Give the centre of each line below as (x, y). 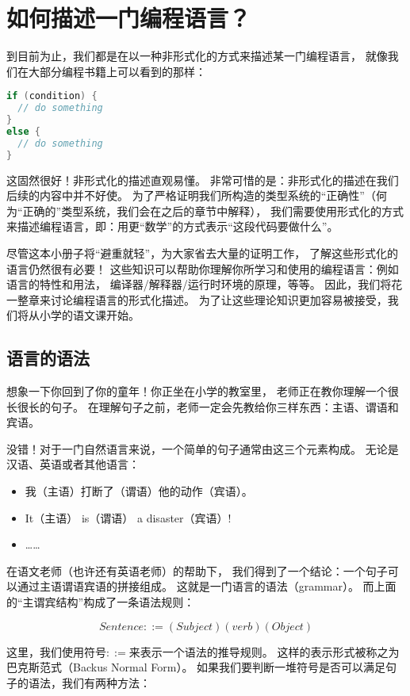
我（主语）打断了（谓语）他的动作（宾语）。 (139, 491)
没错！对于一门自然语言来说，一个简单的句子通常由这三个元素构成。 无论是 (203, 448)
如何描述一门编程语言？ (129, 18)
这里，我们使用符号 (56, 651)
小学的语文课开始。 (89, 315)
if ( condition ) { (52, 96)
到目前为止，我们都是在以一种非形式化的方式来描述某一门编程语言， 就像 (197, 56)
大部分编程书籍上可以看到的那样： (117, 71)
